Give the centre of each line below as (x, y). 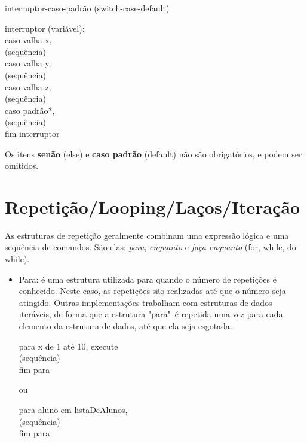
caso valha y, (28, 63)
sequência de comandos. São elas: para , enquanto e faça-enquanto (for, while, (145, 247)
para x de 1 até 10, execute (68, 346)
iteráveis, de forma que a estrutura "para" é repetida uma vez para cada (151, 314)
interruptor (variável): (45, 28)
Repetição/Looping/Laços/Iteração (153, 206)
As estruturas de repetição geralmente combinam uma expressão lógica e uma (147, 235)
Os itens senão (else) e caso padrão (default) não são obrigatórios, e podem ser (153, 154)
